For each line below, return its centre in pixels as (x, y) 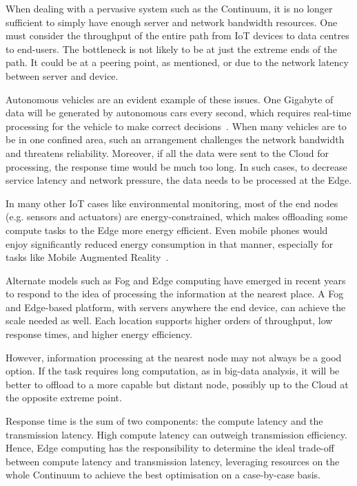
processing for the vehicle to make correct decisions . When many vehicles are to (176, 126)
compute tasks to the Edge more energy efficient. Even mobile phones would (167, 230)
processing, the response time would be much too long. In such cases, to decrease (176, 166)
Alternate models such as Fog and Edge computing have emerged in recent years (176, 280)
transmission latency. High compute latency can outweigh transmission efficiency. (176, 434)
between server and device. (62, 75)
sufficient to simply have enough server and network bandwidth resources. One (172, 22)
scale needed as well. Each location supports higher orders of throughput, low (169, 320)
